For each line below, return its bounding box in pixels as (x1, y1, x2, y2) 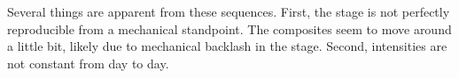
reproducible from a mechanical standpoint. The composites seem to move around (7, 19, 452, 38)
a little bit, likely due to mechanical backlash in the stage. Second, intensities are (7, 37, 447, 55)
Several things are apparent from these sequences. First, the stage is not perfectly (7, 3, 450, 20)
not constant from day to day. (7, 53, 169, 72)
